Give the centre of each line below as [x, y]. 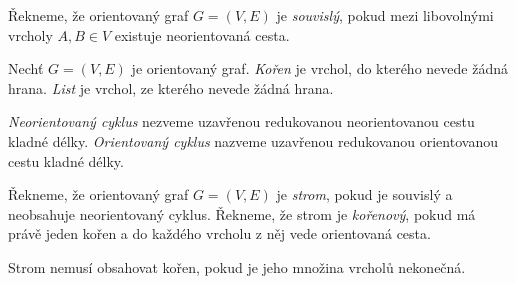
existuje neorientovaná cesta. [202, 34]
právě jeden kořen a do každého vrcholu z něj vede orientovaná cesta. [219, 233]
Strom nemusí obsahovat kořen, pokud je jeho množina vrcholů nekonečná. [237, 266]
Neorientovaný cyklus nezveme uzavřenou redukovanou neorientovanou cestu [241, 121]
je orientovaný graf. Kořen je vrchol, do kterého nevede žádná [319, 68]
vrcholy [30, 34]
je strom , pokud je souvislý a [364, 194]
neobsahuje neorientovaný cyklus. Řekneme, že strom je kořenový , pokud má [242, 213]
